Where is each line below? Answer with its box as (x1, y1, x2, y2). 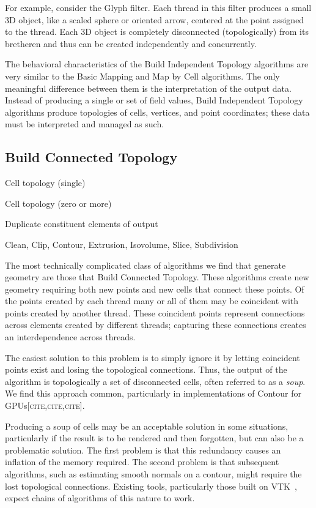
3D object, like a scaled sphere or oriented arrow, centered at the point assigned (5, 13, 304, 26)
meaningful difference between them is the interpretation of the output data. (5, 81, 292, 94)
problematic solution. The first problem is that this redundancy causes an (5, 443, 281, 456)
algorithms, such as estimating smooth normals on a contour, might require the (5, 468, 302, 480)
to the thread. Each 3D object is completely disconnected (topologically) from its (5, 25, 309, 38)
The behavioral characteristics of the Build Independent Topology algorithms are (5, 58, 309, 70)
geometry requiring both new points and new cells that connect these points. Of (5, 282, 304, 295)
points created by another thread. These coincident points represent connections (5, 306, 305, 319)
